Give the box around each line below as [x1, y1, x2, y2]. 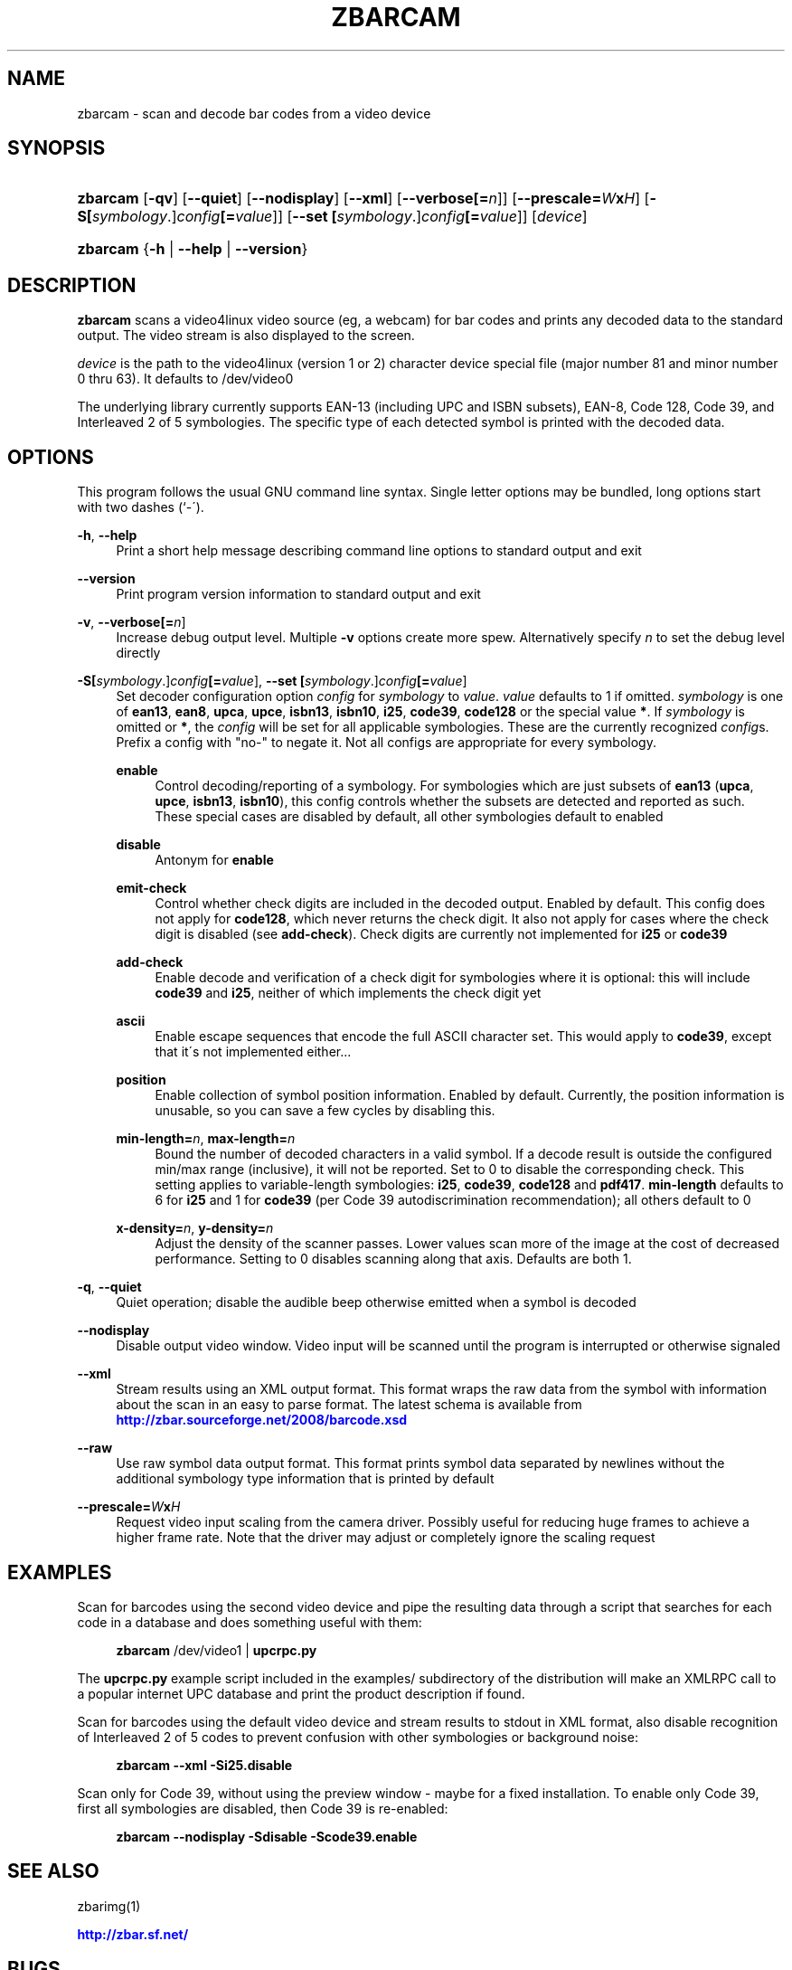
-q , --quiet [77, 1279, 142, 1295]
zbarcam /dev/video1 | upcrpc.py [116, 1642, 317, 1658]
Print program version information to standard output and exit [116, 586, 481, 602]
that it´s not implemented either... [155, 1044, 352, 1060]
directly [116, 645, 161, 661]
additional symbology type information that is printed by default [116, 1471, 495, 1487]
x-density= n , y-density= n [116, 1220, 274, 1236]
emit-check [116, 880, 187, 896]
